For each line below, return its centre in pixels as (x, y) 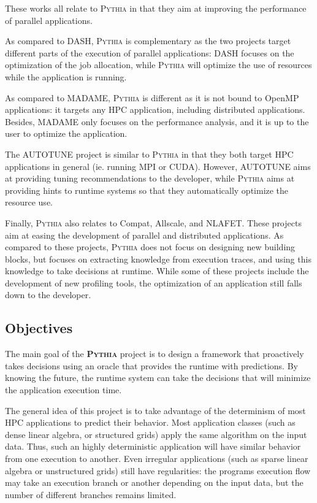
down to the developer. (48, 295)
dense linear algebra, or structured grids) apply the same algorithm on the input (156, 434)
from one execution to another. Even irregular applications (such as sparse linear (157, 459)
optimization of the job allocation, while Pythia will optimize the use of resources (158, 65)
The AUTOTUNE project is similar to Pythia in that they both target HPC (149, 154)
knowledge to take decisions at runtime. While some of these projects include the (157, 271)
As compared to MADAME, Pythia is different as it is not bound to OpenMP (152, 97)
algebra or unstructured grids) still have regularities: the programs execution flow (158, 470)
